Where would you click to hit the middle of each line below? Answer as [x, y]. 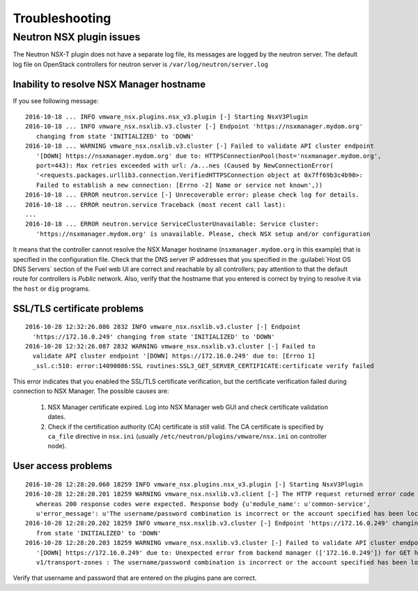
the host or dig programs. [52, 289]
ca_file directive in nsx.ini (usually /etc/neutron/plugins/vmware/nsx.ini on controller [187, 436]
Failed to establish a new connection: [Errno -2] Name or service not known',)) [179, 185]
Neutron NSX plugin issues [77, 37]
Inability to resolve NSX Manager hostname [109, 84]
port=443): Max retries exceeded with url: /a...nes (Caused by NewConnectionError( [185, 166]
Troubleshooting [62, 18]
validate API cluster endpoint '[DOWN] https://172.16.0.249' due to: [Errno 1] [174, 356]
